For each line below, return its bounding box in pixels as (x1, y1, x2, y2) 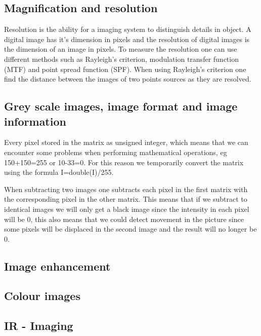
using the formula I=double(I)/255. (4, 167, 114, 177)
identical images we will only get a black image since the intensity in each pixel (4, 203, 249, 214)
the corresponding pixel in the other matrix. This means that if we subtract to (4, 194, 247, 204)
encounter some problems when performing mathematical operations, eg (4, 146, 227, 157)
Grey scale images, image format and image (4, 98, 238, 114)
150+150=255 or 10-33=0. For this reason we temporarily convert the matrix (4, 157, 244, 167)
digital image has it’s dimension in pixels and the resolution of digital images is (4, 33, 250, 44)
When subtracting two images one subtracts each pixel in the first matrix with (4, 183, 248, 194)
